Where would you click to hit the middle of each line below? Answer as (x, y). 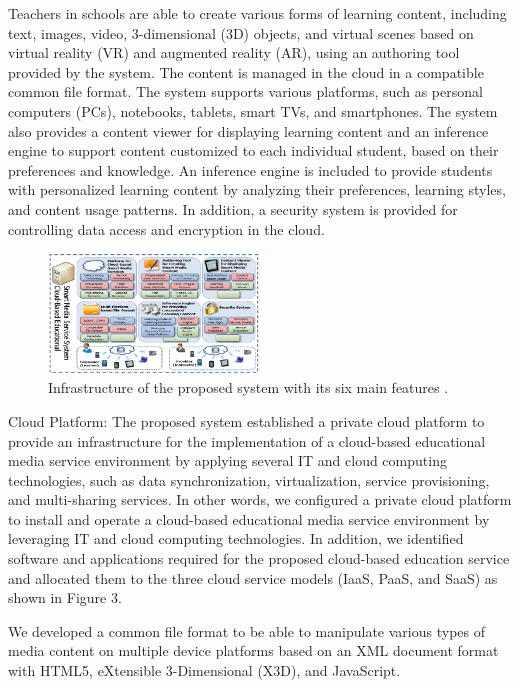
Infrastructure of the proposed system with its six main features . (248, 387)
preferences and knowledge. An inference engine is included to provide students (250, 169)
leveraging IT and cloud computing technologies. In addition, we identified (236, 538)
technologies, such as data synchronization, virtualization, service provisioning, (249, 479)
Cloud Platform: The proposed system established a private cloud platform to (246, 420)
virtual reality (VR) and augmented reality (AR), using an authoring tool (234, 52)
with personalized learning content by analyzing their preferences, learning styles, (257, 189)
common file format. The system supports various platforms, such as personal (245, 91)
